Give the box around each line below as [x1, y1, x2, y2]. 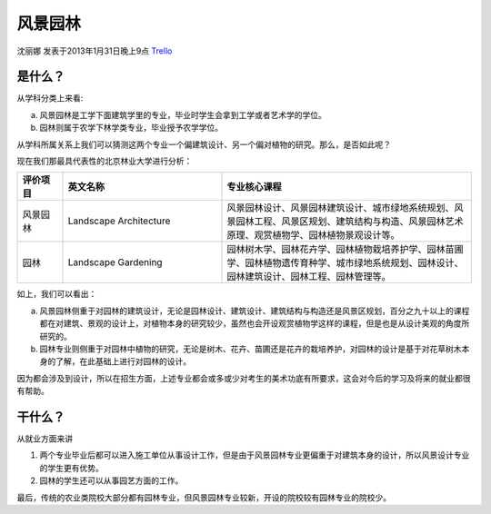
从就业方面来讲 [16, 433, 73, 444]
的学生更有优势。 [39, 462, 104, 473]
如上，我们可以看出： [16, 289, 97, 300]
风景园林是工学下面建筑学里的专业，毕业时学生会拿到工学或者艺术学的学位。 [39, 109, 326, 120]
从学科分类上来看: [16, 93, 84, 104]
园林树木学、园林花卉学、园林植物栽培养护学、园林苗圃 [226, 243, 464, 256]
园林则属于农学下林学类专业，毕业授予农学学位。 [39, 123, 223, 133]
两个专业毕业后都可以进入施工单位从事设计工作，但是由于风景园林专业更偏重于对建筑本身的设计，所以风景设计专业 [39, 450, 470, 460]
